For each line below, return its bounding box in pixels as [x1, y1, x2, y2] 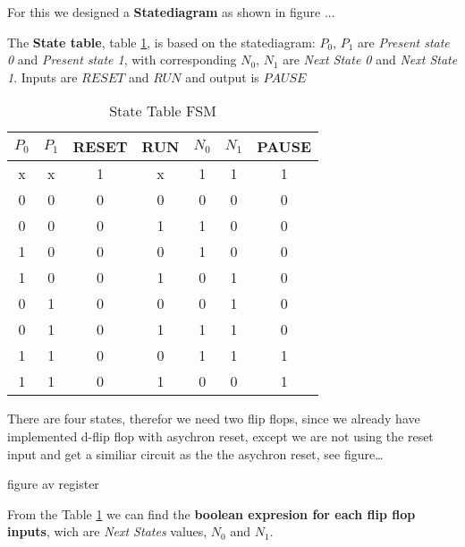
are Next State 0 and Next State [283, 50, 458, 69]
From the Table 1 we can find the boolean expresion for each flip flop [7, 504, 416, 523]
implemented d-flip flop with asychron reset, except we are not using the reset [7, 426, 434, 445]
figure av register [7, 474, 99, 493]
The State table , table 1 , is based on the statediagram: [7, 32, 316, 51]
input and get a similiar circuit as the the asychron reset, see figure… [7, 444, 384, 463]
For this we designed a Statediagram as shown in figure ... [7, 3, 335, 21]
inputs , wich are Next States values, [7, 522, 207, 541]
